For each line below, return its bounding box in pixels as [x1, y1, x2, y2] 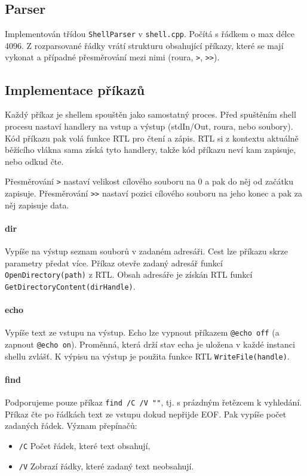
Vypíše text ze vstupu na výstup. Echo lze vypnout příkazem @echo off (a [5, 326, 280, 339]
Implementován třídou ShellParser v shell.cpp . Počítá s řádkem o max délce [5, 27, 294, 40]
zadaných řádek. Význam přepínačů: [5, 419, 137, 432]
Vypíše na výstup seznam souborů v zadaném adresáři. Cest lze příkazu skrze [5, 244, 288, 257]
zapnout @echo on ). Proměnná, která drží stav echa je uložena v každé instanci [5, 337, 295, 350]
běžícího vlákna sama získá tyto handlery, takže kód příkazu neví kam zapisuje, [5, 143, 296, 156]
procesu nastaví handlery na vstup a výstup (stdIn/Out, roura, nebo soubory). [5, 119, 293, 132]
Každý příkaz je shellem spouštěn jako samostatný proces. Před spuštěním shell [5, 108, 296, 121]
